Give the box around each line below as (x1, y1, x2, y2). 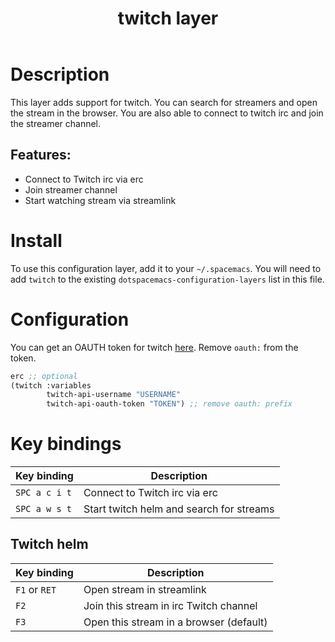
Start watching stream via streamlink (24, 194, 177, 206)
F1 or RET (15, 582, 57, 596)
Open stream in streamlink (83, 582, 207, 596)
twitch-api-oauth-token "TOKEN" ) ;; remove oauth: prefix (46, 399, 293, 409)
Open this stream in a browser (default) (83, 615, 268, 629)
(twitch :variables (10, 380, 92, 391)
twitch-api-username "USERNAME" (46, 390, 182, 400)
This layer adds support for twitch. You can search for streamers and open (10, 96, 318, 108)
